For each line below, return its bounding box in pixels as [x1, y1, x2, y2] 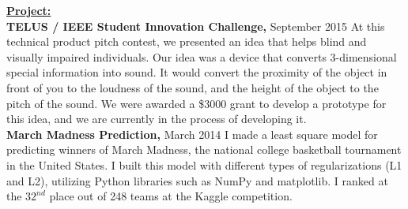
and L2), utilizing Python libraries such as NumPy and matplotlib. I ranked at [6, 172, 388, 188]
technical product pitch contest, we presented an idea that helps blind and [6, 33, 367, 50]
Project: [6, 2, 51, 18]
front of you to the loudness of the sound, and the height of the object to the [6, 79, 379, 95]
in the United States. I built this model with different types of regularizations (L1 [6, 156, 402, 173]
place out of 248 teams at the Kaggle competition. [49, 188, 293, 204]
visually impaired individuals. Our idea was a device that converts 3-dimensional [6, 48, 397, 65]
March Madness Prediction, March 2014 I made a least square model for [6, 125, 378, 142]
